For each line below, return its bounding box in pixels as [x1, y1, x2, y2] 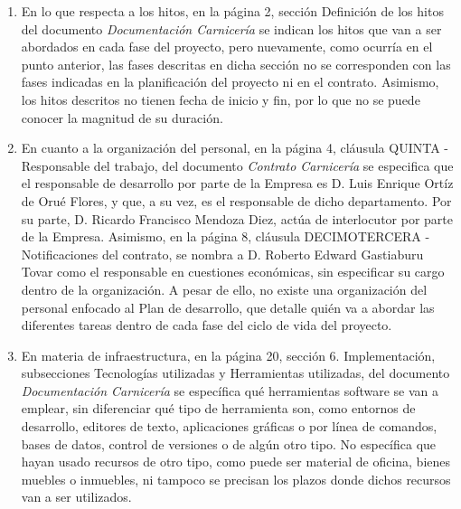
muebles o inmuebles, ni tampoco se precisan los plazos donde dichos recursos [21, 469, 451, 488]
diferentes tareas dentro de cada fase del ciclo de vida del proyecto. [21, 316, 392, 335]
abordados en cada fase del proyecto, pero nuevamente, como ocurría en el [21, 37, 433, 56]
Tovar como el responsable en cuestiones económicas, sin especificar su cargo [21, 262, 445, 281]
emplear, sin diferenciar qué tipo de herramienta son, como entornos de [21, 399, 416, 418]
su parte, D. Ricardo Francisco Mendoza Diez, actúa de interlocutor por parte [21, 209, 454, 228]
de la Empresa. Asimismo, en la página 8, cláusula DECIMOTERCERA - [21, 227, 430, 246]
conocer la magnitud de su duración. [21, 108, 223, 127]
